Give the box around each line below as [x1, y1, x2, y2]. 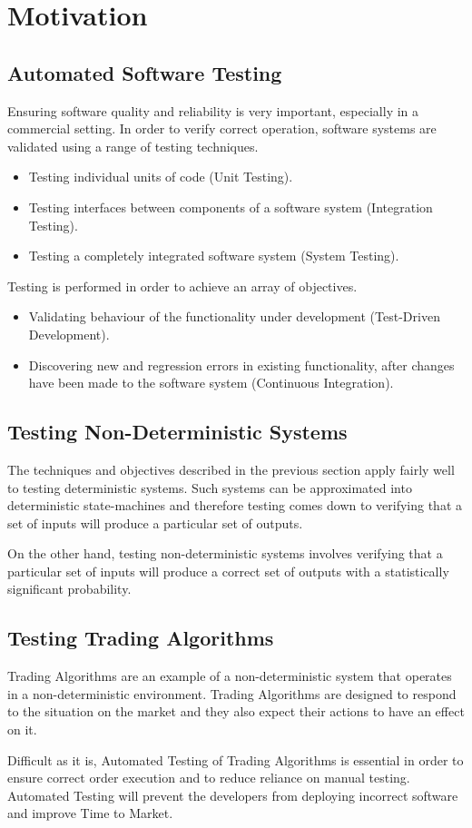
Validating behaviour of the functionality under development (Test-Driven [28, 307, 440, 326]
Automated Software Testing [7, 58, 282, 86]
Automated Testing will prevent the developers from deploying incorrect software [7, 785, 458, 804]
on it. [7, 720, 37, 739]
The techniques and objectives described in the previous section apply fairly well [7, 459, 455, 478]
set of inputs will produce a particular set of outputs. [7, 513, 303, 532]
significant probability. [7, 579, 132, 598]
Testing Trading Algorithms [7, 624, 274, 652]
